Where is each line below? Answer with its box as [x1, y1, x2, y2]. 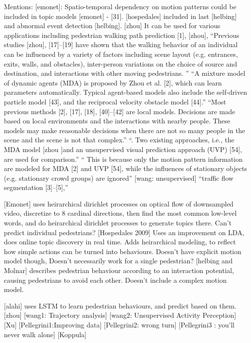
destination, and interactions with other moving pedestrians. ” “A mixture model [4, 68, 246, 78]
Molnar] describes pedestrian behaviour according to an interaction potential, [4, 265, 234, 275]
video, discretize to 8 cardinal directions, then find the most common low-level [4, 208, 237, 218]
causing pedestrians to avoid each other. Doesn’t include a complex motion [4, 274, 227, 285]
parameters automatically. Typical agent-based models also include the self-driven [4, 87, 247, 97]
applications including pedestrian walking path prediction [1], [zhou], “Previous [4, 30, 239, 40]
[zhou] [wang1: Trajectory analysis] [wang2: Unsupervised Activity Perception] [4, 310, 236, 320]
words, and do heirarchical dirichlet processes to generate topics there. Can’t [4, 218, 232, 228]
